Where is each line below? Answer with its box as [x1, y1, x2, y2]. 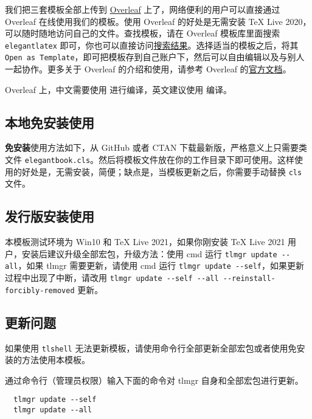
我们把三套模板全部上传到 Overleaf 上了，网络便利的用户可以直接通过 [5, 3, 280, 15]
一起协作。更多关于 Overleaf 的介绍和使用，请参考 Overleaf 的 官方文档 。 [5, 63, 291, 75]
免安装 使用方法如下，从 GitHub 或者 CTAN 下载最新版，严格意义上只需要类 [5, 141, 308, 154]
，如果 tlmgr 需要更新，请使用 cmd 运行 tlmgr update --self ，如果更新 [18, 259, 304, 272]
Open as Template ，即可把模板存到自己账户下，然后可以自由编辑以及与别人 [5, 50, 305, 63]
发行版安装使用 [5, 207, 94, 226]
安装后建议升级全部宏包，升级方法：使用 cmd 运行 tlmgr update [21, 247, 277, 260]
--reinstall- [223, 274, 276, 283]
